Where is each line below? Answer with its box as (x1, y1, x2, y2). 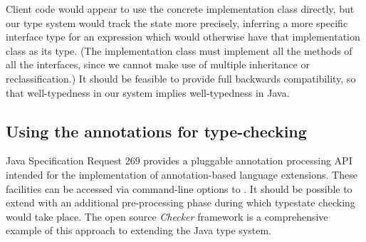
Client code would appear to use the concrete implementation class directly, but (6, 1, 355, 16)
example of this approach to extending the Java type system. (6, 223, 272, 238)
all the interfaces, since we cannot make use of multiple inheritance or (6, 57, 310, 72)
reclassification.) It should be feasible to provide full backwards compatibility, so (6, 70, 356, 85)
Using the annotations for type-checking (6, 120, 307, 142)
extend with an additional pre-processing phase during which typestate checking (6, 195, 355, 210)
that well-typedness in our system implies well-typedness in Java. (6, 85, 290, 100)
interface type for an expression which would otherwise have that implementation (6, 29, 360, 44)
